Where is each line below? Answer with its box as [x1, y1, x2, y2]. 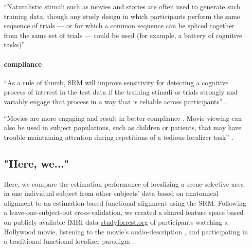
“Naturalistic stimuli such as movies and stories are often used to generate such [4, 1, 241, 11]
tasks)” [4, 39, 25, 50]
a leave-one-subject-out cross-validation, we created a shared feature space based [4, 207, 244, 217]
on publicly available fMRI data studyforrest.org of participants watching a [4, 216, 228, 227]
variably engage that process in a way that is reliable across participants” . [4, 96, 227, 106]
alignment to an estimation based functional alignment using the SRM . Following [4, 197, 247, 208]
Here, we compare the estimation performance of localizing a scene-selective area [4, 178, 244, 189]
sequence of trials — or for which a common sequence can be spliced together [4, 20, 235, 31]
